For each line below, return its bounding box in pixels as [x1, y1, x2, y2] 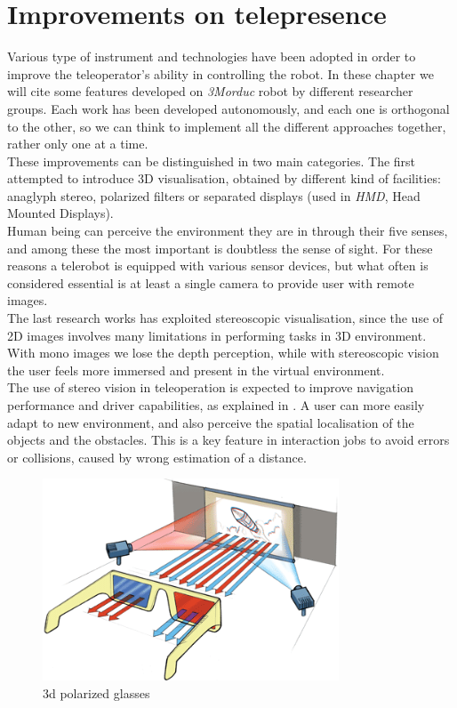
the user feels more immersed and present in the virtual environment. [7, 360, 385, 379]
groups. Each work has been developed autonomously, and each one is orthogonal [7, 99, 450, 117]
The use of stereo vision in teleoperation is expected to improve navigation [7, 378, 413, 397]
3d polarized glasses [43, 683, 150, 702]
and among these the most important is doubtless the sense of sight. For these [7, 238, 433, 257]
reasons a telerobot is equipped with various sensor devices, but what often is [7, 256, 429, 275]
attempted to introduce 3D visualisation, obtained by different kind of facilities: [7, 169, 441, 188]
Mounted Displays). [7, 204, 114, 222]
